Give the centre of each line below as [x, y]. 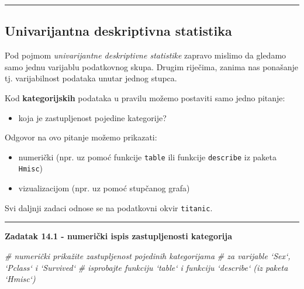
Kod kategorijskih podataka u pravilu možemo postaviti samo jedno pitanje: [145, 97]
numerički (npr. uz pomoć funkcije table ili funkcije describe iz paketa [148, 156]
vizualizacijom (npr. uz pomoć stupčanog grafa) [104, 188]
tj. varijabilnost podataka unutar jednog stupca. [91, 78]
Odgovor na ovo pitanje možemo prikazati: [81, 137]
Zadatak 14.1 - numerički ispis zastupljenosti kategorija [118, 236]
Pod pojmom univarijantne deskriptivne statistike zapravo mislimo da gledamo [146, 55]
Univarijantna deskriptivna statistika [118, 31]
